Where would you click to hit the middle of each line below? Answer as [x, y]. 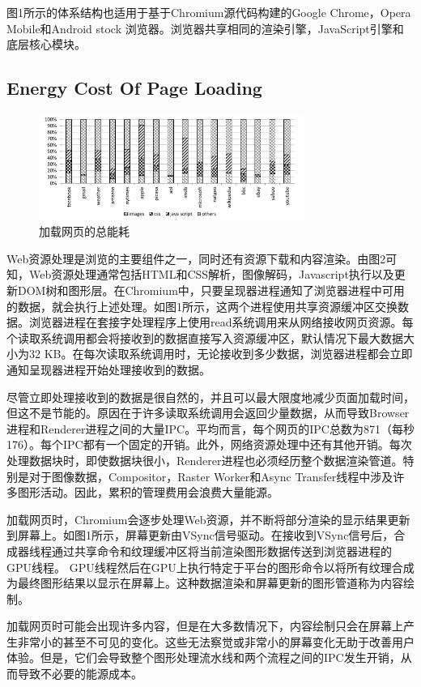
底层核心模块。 [46, 44]
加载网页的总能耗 [84, 231]
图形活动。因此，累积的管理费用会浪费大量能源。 [148, 492]
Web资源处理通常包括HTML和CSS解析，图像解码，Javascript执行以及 [211, 274]
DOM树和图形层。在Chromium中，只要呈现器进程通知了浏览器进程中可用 [211, 290]
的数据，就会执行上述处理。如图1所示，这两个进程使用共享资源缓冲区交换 [202, 306]
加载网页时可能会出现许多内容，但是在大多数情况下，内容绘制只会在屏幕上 [205, 626]
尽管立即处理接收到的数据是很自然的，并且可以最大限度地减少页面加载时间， [210, 397]
